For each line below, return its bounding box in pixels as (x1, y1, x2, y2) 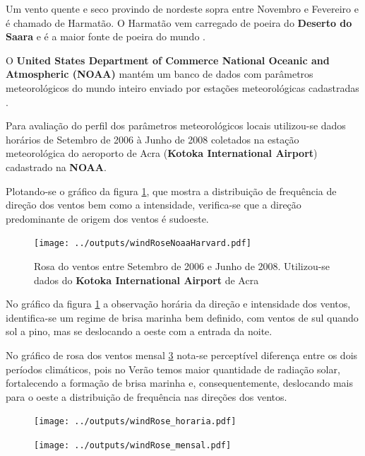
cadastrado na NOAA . (6, 159, 107, 174)
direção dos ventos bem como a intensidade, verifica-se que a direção (6, 197, 301, 212)
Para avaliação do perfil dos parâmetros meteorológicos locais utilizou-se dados (6, 118, 346, 133)
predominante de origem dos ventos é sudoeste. (6, 211, 209, 226)
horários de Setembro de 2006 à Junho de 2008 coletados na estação (6, 131, 299, 146)
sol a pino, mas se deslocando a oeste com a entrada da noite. (6, 324, 273, 339)
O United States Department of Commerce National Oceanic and (6, 52, 330, 67)
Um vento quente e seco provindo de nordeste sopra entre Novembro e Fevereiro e (6, 1, 359, 16)
